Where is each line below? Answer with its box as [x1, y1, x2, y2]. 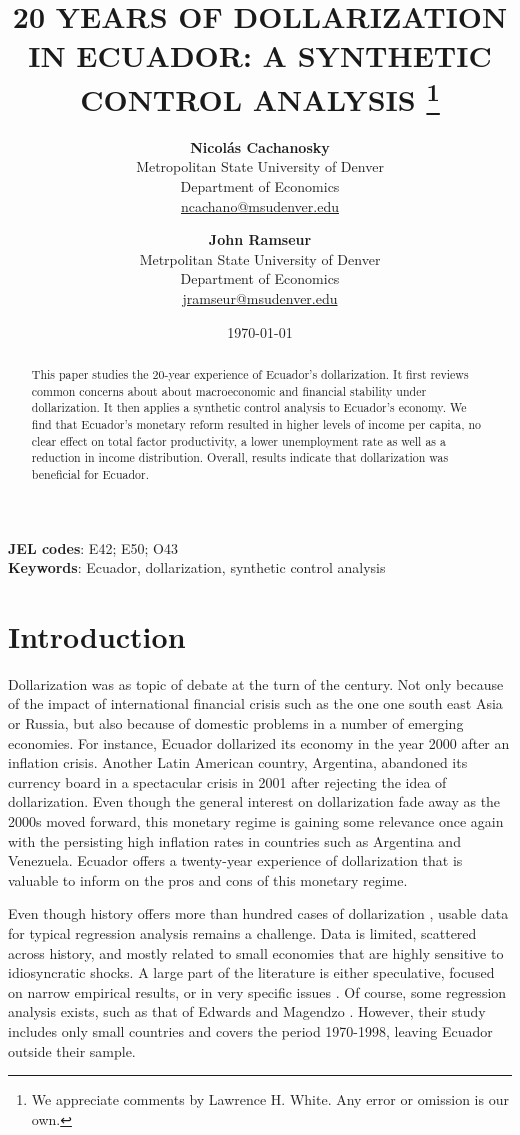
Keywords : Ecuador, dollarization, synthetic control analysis [8, 557, 386, 578]
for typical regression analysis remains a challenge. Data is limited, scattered [8, 923, 477, 943]
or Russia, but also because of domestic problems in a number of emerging [8, 713, 464, 734]
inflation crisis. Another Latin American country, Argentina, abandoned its [8, 752, 468, 773]
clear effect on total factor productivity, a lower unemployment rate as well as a [31, 432, 446, 449]
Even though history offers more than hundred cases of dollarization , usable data [8, 903, 509, 924]
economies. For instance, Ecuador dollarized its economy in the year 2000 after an [8, 732, 510, 753]
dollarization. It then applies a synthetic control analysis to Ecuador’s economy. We [31, 399, 467, 416]
